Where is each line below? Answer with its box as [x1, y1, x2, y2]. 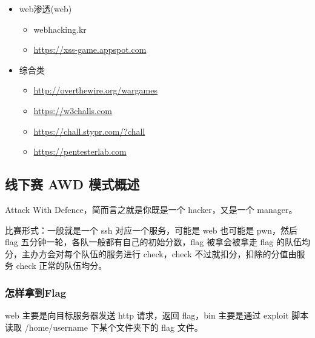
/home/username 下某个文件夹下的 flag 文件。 [24, 320, 203, 333]
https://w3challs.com [33, 104, 112, 117]
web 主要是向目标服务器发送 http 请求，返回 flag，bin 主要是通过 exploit [5, 309, 289, 322]
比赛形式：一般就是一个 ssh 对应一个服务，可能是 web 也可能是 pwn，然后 [5, 223, 298, 236]
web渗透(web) [19, 2, 72, 15]
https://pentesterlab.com [33, 145, 127, 158]
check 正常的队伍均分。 [16, 259, 107, 272]
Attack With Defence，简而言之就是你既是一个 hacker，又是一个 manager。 [5, 203, 297, 215]
